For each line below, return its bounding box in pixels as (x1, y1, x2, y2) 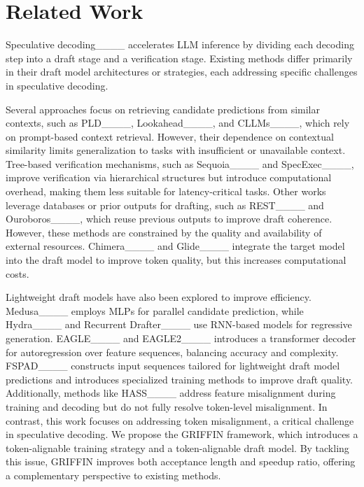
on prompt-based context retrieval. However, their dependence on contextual (6, 129, 334, 143)
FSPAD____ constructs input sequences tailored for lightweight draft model (6, 358, 340, 373)
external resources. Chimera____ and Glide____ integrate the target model (6, 239, 345, 253)
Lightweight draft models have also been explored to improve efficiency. (6, 290, 311, 304)
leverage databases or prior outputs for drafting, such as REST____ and (6, 197, 324, 212)
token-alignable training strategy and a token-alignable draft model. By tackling (6, 440, 349, 455)
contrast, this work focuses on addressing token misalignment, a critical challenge (6, 413, 354, 428)
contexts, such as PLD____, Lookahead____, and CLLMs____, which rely (6, 115, 350, 130)
